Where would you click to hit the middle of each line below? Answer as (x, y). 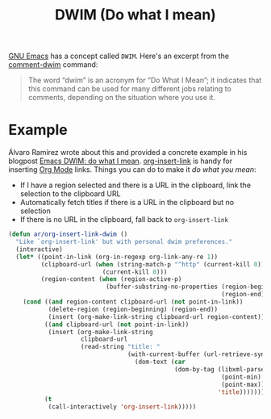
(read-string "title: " (120, 347)
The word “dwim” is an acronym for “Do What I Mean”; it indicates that (145, 80)
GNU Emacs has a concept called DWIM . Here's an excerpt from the (119, 56)
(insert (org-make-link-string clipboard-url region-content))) (158, 316)
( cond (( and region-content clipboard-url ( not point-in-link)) (133, 302)
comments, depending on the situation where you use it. (122, 98)
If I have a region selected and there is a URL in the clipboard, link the (135, 185)
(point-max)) (243, 384)
